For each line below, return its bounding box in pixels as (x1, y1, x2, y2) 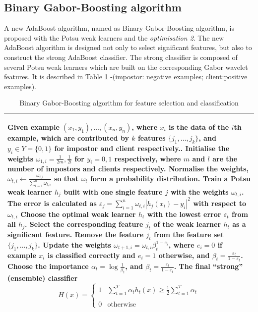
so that (54, 173, 79, 183)
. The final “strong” (174, 261, 243, 271)
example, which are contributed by (7, 132, 129, 143)
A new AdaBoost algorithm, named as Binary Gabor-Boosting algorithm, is (4, 23, 234, 33)
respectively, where (114, 153, 181, 163)
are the (212, 153, 237, 163)
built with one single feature (64, 186, 163, 197)
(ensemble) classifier (7, 273, 78, 283)
